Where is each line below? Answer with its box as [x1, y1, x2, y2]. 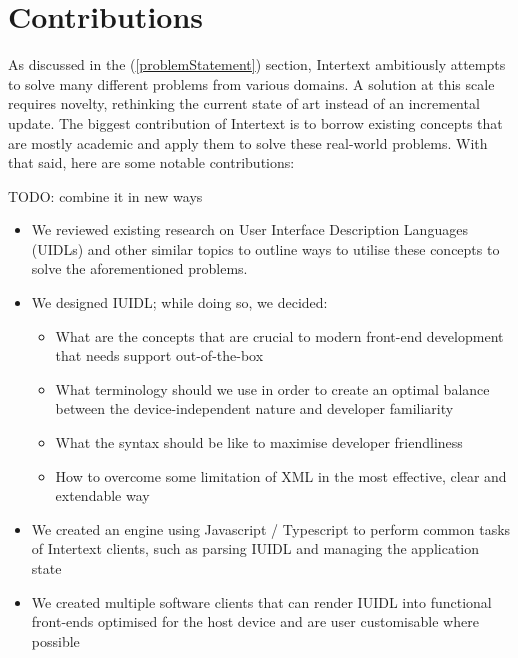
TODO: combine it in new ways [8, 185, 203, 206]
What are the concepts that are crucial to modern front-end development [55, 325, 504, 346]
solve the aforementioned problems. [31, 258, 248, 279]
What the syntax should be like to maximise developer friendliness [55, 432, 463, 453]
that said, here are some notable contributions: [8, 152, 295, 173]
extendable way [55, 485, 150, 506]
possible [31, 630, 80, 651]
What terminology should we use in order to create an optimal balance [55, 378, 490, 399]
